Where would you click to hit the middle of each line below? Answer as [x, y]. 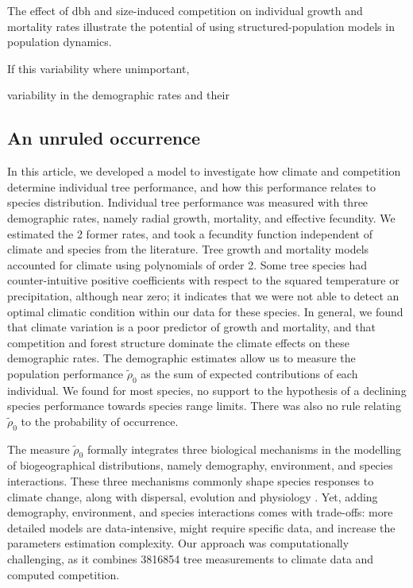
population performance [65, 373]
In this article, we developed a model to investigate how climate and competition [204, 171]
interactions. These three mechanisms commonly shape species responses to [191, 481]
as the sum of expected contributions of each [249, 373]
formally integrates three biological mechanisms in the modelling [244, 449]
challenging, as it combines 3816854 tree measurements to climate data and [191, 559]
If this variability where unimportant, [98, 68]
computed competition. [64, 574]
